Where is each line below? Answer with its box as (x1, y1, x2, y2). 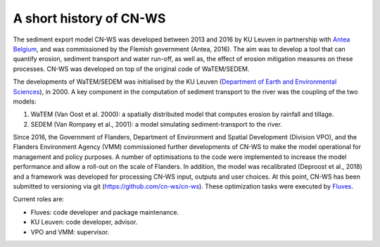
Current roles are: (13, 195, 65, 203)
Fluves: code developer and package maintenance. (30, 208, 179, 216)
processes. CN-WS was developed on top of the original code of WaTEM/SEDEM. (13, 64, 250, 73)
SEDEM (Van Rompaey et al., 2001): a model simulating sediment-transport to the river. (30, 120, 283, 128)
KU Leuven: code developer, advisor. (30, 218, 138, 227)
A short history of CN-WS (13, 11, 166, 26)
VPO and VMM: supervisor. (30, 227, 110, 236)
